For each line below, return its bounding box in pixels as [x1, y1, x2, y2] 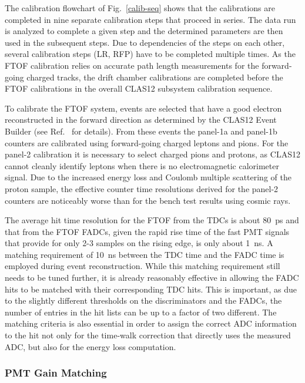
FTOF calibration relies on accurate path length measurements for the [5, 59, 259, 71]
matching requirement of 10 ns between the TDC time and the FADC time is [5, 248, 284, 260]
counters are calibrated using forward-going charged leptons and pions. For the [5, 136, 289, 149]
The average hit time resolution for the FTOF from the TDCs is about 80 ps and [5, 214, 299, 226]
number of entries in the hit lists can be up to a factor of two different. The [5, 305, 277, 318]
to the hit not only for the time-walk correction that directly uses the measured [5, 329, 291, 341]
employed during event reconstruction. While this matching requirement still [5, 260, 280, 272]
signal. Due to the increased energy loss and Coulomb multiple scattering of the [5, 171, 291, 183]
